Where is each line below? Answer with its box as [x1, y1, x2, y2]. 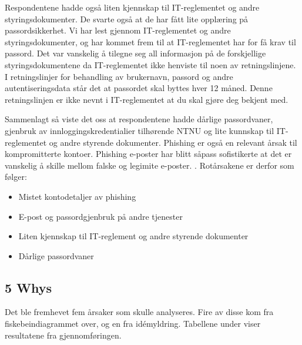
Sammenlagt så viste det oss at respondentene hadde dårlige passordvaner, [5, 113, 273, 125]
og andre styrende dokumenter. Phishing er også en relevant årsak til [49, 136, 297, 148]
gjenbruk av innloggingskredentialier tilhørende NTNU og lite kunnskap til [5, 124, 274, 136]
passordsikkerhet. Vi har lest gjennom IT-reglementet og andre [5, 24, 231, 36]
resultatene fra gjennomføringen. [5, 329, 122, 341]
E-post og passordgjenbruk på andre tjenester [18, 210, 183, 222]
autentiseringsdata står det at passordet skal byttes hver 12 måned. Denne [5, 82, 273, 94]
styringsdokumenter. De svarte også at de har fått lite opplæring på [5, 12, 249, 25]
